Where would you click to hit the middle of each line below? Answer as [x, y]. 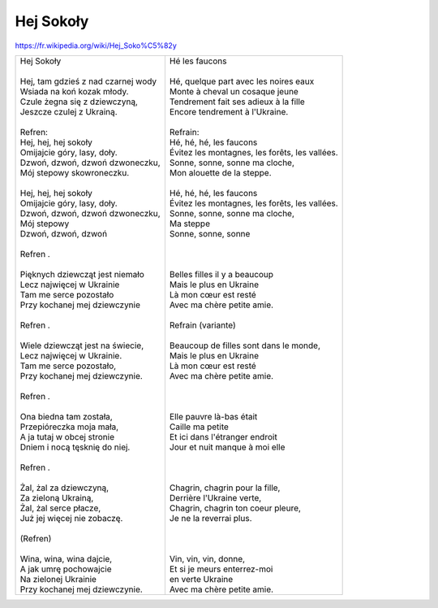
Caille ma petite [199, 427]
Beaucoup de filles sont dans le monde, [245, 345]
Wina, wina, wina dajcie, [66, 558]
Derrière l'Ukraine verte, [215, 497]
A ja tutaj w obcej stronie [67, 436]
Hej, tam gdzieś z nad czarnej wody [88, 81]
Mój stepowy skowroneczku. [75, 172]
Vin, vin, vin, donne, [207, 558]
